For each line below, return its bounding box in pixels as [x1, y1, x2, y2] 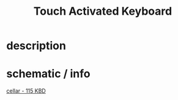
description [6, 39, 66, 53]
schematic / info [6, 67, 91, 81]
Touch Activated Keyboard [33, 4, 172, 18]
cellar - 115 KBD [6, 87, 46, 94]
